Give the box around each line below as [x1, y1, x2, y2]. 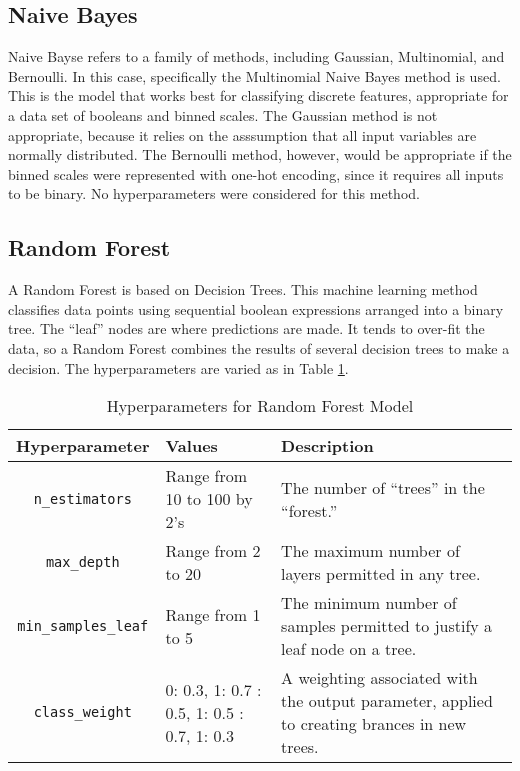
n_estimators [33, 490, 132, 507]
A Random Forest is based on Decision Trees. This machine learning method [8, 279, 478, 300]
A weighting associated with [281, 666, 478, 690]
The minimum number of [281, 591, 457, 615]
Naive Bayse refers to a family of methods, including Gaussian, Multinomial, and [8, 46, 505, 67]
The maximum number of [281, 539, 460, 563]
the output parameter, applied [281, 689, 493, 713]
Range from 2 [165, 539, 261, 563]
